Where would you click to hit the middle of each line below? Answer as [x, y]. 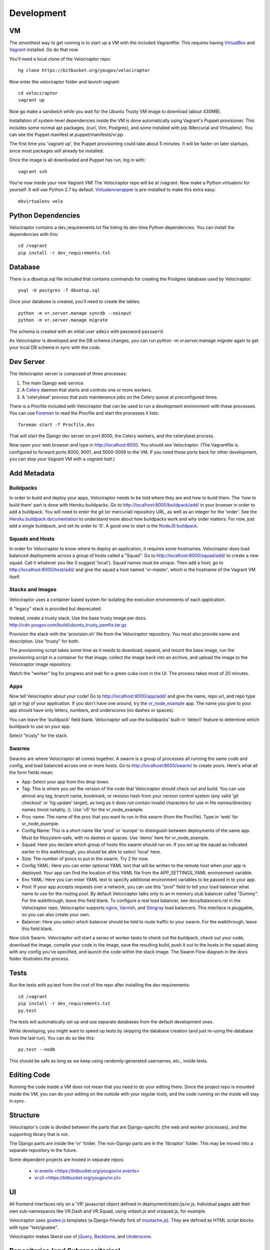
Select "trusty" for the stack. [39, 735]
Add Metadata [32, 473]
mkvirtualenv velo [41, 201]
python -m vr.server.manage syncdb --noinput [75, 313]
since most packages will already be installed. [57, 150]
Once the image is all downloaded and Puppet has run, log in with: [77, 160]
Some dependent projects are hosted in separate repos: [67, 1159]
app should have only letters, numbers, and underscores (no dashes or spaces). [92, 710]
